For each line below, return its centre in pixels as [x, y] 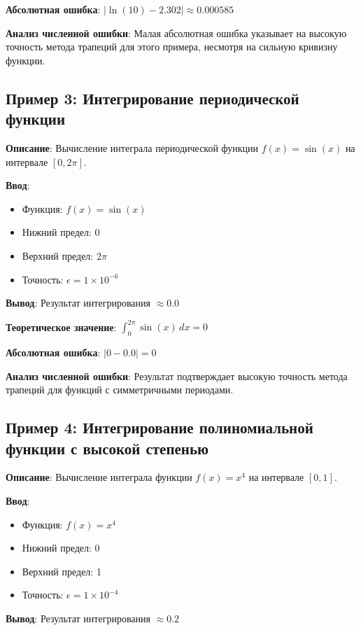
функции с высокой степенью [107, 448]
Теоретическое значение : [61, 327]
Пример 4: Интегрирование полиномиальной [160, 427]
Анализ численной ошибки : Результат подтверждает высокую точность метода [177, 376]
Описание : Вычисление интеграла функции [99, 477]
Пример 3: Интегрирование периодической [153, 98]
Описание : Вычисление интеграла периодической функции [132, 147]
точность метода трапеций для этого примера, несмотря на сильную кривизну [172, 47]
